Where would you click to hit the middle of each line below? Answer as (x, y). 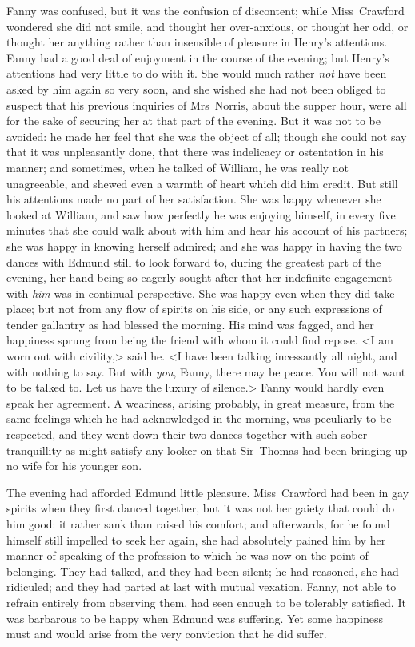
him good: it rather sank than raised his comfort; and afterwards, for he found (198, 524)
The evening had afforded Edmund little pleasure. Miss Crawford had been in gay (208, 492)
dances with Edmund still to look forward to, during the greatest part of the (194, 261)
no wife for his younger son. (74, 466)
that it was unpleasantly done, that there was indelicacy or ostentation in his (195, 152)
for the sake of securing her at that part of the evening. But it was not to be (194, 121)
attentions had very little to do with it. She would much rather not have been (197, 73)
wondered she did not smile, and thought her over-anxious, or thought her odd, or (207, 26)
